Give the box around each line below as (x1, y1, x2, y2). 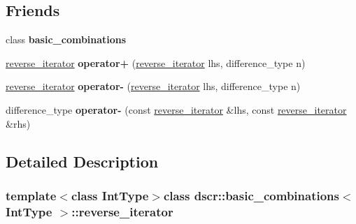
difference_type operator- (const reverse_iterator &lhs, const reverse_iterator (6, 102, 347, 117)
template (6, 186, 57, 204)
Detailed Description (6, 150, 159, 172)
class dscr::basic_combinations (163, 186, 339, 204)
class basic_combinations (6, 32, 127, 47)
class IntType (71, 186, 149, 204)
